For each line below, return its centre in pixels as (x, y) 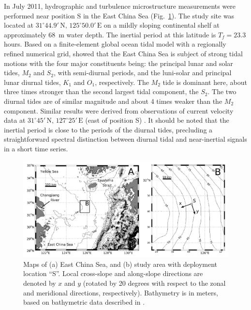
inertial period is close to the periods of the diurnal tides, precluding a (108, 129)
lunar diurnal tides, (32, 82)
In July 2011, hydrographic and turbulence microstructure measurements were (120, 6)
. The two (222, 91)
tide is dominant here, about (205, 82)
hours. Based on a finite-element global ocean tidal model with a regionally (115, 44)
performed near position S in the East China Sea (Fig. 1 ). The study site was (119, 15)
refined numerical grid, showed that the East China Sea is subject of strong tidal (123, 53)
